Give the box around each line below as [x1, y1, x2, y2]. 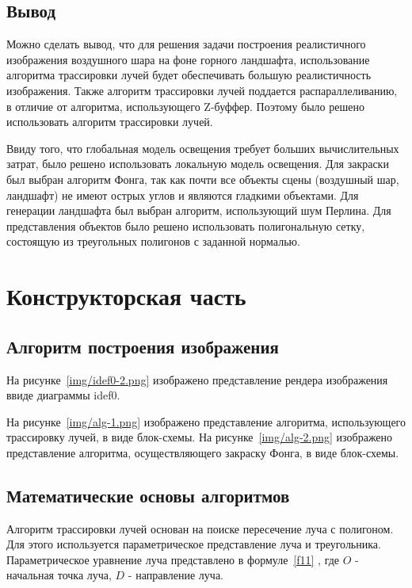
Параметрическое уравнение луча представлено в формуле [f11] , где [6, 551, 340, 567]
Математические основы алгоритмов [6, 483, 290, 507]
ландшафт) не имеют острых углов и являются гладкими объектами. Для [6, 186, 359, 203]
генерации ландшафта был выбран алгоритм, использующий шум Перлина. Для [6, 202, 391, 219]
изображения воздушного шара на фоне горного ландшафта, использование [6, 51, 370, 67]
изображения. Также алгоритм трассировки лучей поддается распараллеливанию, [6, 82, 398, 98]
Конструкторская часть [6, 280, 246, 312]
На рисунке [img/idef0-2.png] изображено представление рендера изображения [6, 371, 388, 388]
